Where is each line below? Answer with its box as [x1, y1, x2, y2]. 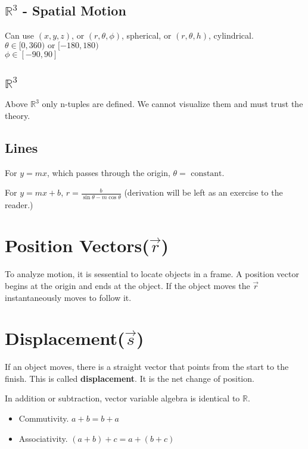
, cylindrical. [208, 29, 254, 42]
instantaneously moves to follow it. [5, 291, 132, 303]
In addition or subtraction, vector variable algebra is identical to [5, 392, 240, 404]
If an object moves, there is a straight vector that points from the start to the [5, 360, 289, 373]
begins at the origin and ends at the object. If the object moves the [5, 279, 250, 291]
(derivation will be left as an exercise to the [124, 186, 283, 199]
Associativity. [18, 432, 68, 444]
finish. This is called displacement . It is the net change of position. [5, 372, 254, 384]
